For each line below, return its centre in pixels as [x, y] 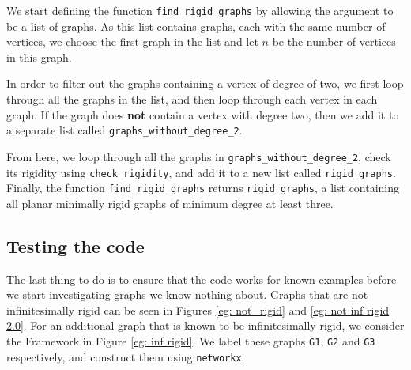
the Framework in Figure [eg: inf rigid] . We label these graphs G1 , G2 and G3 [191, 341]
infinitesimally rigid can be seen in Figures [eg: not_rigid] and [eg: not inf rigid [198, 310]
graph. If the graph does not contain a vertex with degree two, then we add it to [203, 114]
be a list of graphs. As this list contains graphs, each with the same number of [196, 26]
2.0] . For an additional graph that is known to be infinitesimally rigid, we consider [205, 325]
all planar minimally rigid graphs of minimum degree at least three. [170, 203]
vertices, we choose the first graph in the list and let [132, 42]
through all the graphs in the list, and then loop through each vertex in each [192, 99]
